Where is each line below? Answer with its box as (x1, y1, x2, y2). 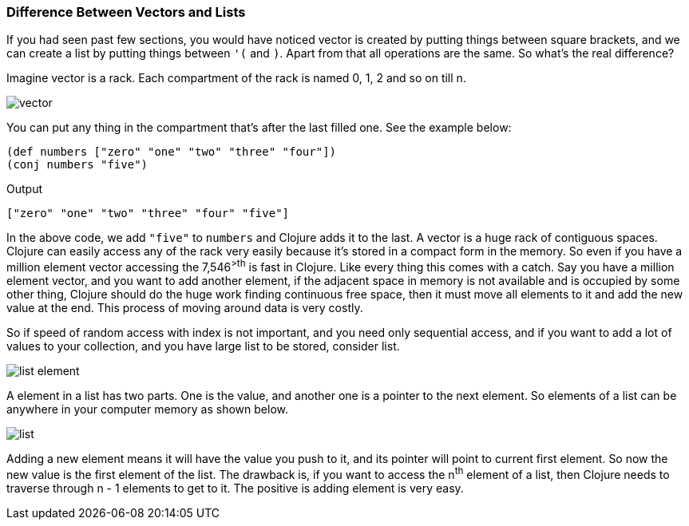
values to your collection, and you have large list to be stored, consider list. (6, 339, 400, 354)
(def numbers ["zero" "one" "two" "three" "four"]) (6, 145, 337, 159)
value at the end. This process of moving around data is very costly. (6, 301, 363, 315)
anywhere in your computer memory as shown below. (6, 402, 288, 417)
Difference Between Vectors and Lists (6, 4, 246, 20)
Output (6, 182, 42, 196)
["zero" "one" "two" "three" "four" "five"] (6, 207, 290, 220)
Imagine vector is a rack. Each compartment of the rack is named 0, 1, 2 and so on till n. (6, 71, 466, 85)
